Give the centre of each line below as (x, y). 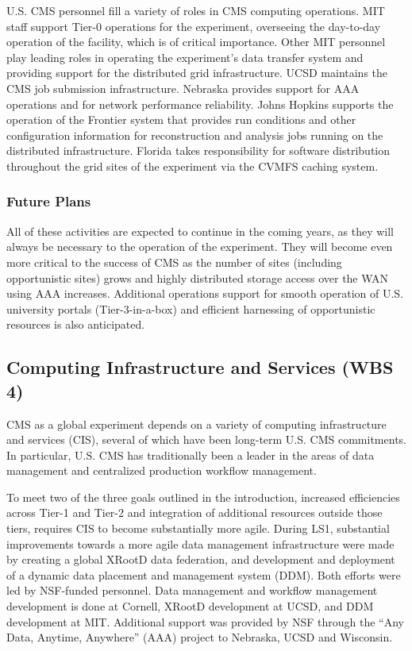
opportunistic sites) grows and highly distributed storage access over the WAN (198, 277)
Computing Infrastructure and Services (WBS (200, 367)
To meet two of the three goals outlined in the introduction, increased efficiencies (203, 497)
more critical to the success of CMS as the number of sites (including (174, 262)
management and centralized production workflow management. (162, 470)
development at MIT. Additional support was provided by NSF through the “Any (206, 621)
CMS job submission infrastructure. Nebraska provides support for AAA (183, 88)
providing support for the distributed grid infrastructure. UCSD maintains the (197, 73)
